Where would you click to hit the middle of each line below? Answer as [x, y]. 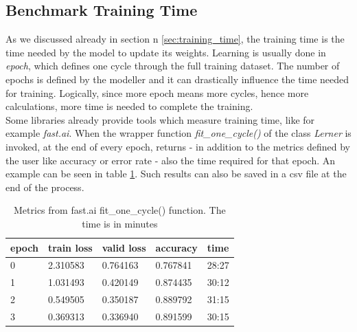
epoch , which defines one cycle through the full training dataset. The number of [173, 66]
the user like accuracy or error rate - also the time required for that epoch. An [171, 160]
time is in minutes [120, 223]
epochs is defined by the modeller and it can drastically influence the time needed [177, 79]
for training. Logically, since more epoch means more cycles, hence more [157, 92]
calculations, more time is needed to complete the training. [129, 106]
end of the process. [45, 187]
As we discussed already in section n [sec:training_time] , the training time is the [175, 39]
